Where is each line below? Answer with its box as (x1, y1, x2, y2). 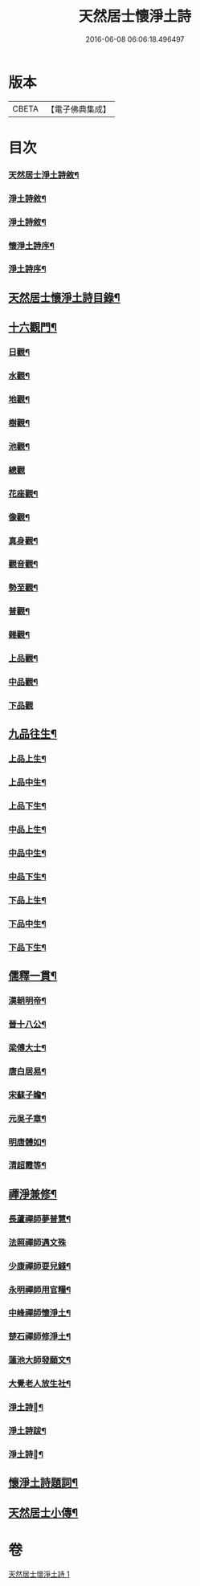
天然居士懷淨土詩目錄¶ (8, 291, 120, 304)
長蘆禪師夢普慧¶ (8, 1213, 71, 1225)
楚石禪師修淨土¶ (8, 1331, 71, 1342)
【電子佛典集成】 (46, 104, 111, 115)
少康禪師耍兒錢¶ (8, 1260, 71, 1271)
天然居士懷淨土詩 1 (8, 1569, 70, 1579)
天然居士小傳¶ (8, 1506, 79, 1519)
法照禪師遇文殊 (8, 1237, 67, 1248)
